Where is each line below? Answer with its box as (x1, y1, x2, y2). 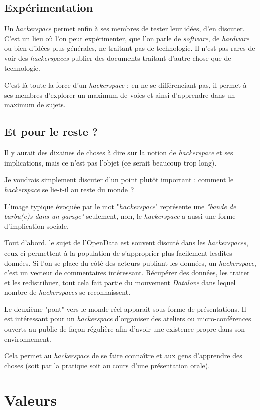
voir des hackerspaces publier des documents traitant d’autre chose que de (4, 52, 231, 63)
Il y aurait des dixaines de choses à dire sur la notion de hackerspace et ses (4, 147, 233, 158)
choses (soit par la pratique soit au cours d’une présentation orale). (4, 360, 210, 370)
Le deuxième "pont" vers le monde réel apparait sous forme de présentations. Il (4, 303, 246, 314)
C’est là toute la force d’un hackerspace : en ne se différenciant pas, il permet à (4, 79, 247, 90)
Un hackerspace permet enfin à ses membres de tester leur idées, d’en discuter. (4, 23, 245, 34)
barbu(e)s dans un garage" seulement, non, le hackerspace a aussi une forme (4, 211, 236, 221)
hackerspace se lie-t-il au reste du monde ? (4, 184, 134, 194)
